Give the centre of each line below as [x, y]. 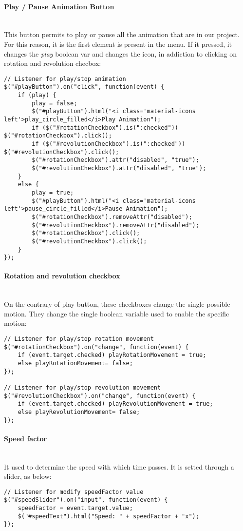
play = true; [53, 192]
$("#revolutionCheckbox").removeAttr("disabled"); [115, 225]
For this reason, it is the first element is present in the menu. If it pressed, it [118, 44]
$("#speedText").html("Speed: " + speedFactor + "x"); [108, 516]
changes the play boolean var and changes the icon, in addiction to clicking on [120, 53]
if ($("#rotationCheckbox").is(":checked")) [105, 128]
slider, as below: [28, 476]
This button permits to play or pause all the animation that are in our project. [122, 34]
